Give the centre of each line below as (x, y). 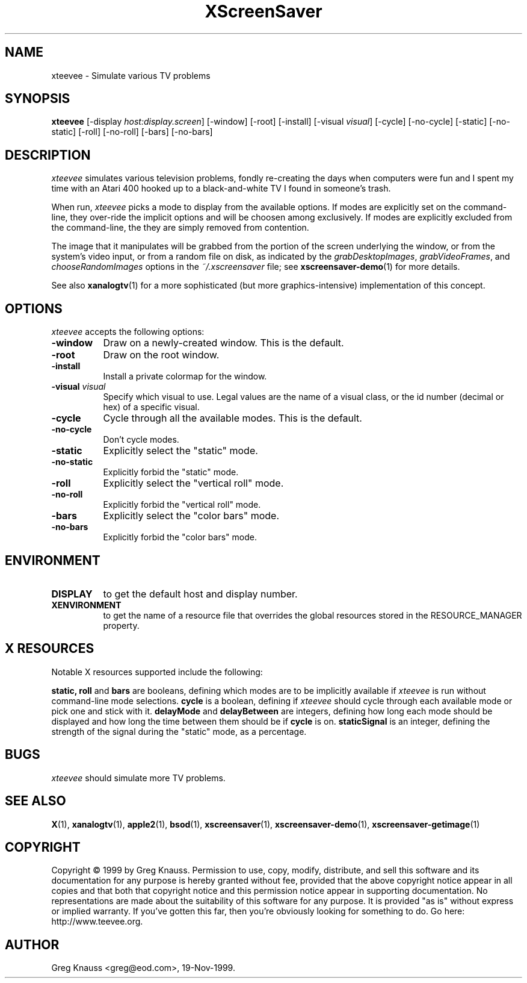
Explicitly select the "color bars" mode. (191, 516)
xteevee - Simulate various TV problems (131, 75)
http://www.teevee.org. (97, 922)
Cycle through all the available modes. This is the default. (233, 418)
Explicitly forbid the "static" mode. (171, 472)
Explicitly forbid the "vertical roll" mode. (182, 505)
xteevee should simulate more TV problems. (138, 778)
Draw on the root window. (161, 355)
